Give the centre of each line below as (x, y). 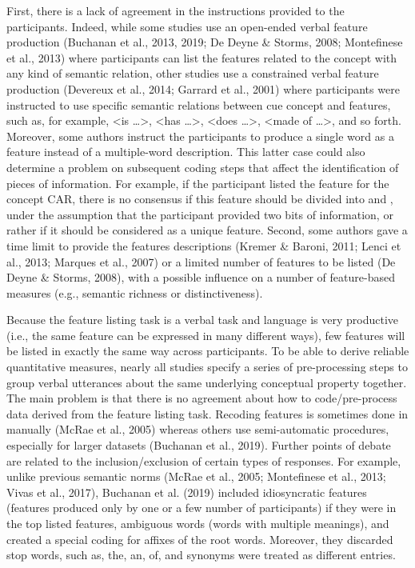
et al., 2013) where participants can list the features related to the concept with (202, 57)
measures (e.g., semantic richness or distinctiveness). (135, 292)
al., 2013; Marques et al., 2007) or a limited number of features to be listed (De (201, 261)
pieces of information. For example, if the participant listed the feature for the (198, 183)
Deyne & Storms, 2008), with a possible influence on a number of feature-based (201, 277)
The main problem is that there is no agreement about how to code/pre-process (202, 398)
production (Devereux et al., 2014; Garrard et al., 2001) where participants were (203, 88)
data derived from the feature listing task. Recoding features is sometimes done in (207, 413)
